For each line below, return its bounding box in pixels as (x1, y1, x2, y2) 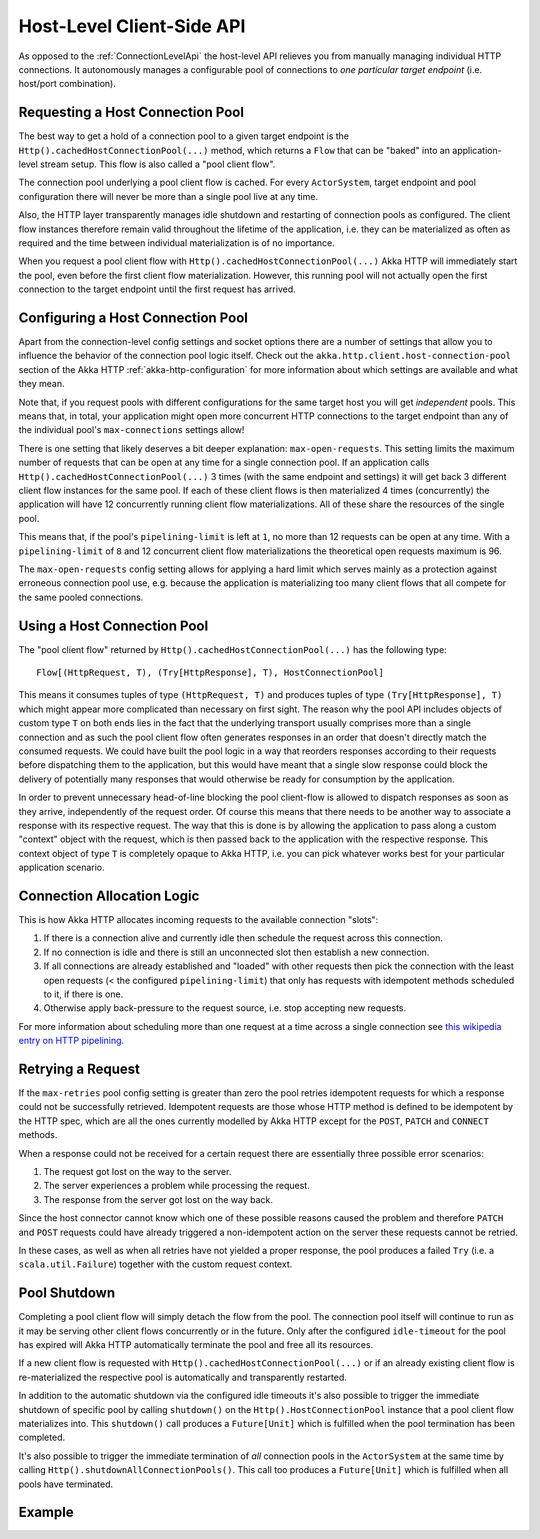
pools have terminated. (18, 1478, 114, 1490)
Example (18, 1504, 74, 1521)
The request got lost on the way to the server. (43, 1165, 232, 1177)
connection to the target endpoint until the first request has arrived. (18, 283, 297, 295)
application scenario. (18, 861, 105, 874)
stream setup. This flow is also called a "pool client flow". (40, 158, 276, 170)
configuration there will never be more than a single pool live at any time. (18, 190, 319, 202)
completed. (18, 1431, 65, 1444)
